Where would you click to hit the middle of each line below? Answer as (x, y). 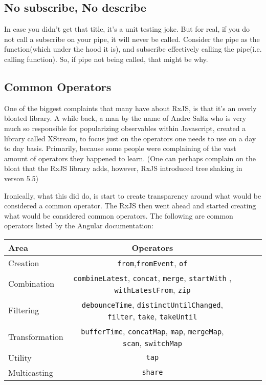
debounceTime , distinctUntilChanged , (152, 304)
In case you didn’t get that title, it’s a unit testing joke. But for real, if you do (127, 29)
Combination (31, 284)
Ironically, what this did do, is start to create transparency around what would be (133, 195)
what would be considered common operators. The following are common (119, 215)
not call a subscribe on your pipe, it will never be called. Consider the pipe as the (132, 39)
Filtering (24, 310)
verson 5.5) (21, 178)
